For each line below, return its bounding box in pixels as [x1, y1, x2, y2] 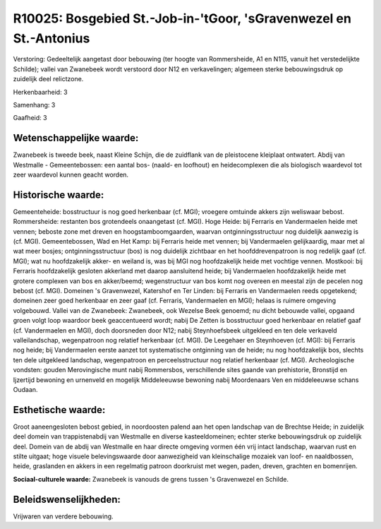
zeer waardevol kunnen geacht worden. [13, 170, 129, 179]
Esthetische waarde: [13, 403, 106, 416]
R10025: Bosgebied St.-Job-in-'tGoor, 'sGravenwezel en [13, 11, 352, 26]
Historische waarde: [13, 189, 104, 201]
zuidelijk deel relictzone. [13, 75, 84, 83]
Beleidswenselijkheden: [13, 493, 121, 505]
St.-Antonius [13, 30, 90, 46]
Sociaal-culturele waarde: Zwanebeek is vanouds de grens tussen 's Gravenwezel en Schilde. [13, 475, 289, 483]
